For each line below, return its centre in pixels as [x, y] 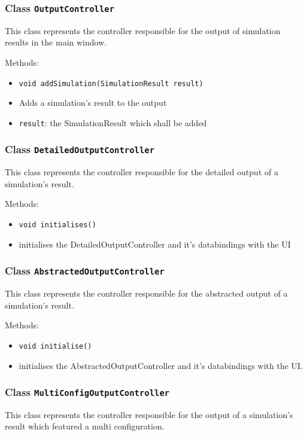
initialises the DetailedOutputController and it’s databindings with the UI [155, 244]
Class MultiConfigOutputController [87, 392]
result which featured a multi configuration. [85, 426]
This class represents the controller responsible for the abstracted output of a [146, 293]
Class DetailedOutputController [80, 149]
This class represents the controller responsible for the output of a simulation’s [149, 414]
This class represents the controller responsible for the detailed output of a [142, 172]
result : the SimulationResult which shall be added [113, 122]
